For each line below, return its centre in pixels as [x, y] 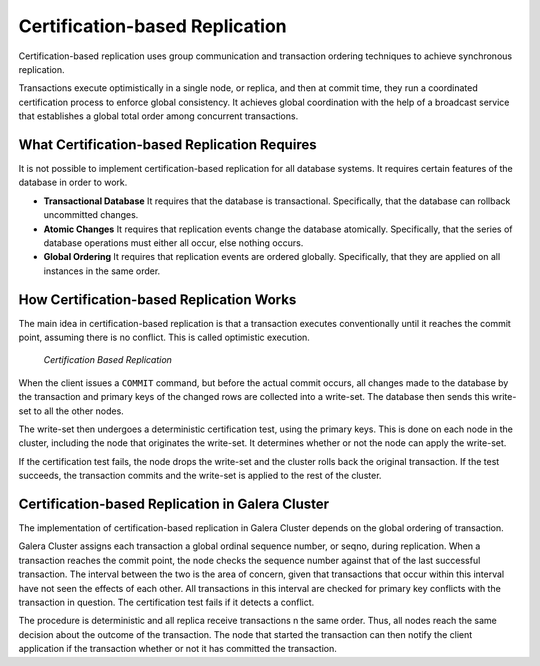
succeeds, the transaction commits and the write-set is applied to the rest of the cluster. [200, 476]
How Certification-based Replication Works [157, 299]
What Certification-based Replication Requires [167, 144]
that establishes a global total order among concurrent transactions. [158, 116]
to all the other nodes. [78, 411]
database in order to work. [73, 182]
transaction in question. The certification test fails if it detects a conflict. [166, 602]
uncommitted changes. [91, 215]
